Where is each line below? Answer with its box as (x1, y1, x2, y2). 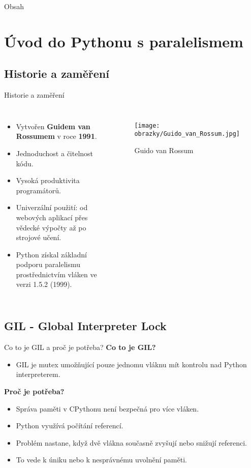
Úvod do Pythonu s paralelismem (4, 31, 243, 51)
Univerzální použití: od (16, 202, 88, 213)
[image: (134, 122, 160, 129)
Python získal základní (16, 249, 87, 259)
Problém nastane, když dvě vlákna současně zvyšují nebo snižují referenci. (16, 437, 247, 448)
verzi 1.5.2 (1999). (16, 279, 72, 289)
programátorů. (16, 185, 61, 195)
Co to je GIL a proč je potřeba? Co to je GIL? (4, 342, 156, 353)
